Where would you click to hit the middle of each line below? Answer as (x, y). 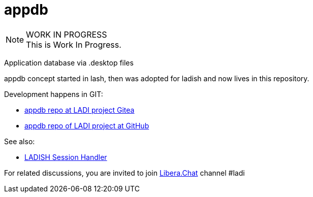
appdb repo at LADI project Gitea (80, 110)
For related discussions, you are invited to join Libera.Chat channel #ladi (124, 173)
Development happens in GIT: (54, 94)
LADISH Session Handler (66, 157)
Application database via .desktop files (69, 62)
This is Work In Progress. (74, 44)
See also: (20, 141)
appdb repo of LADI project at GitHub (87, 125)
